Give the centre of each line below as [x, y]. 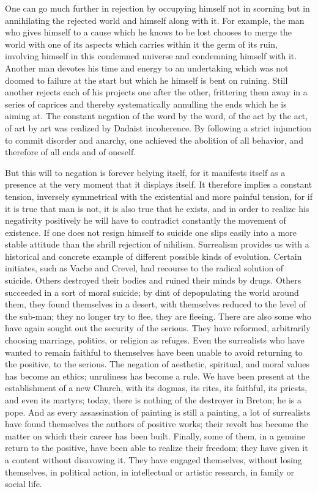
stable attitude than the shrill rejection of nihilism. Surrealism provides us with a [157, 244]
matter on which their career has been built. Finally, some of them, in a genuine [155, 435]
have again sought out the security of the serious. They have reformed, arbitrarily [158, 328]
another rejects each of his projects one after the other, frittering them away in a [156, 92]
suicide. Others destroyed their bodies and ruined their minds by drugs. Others [153, 280]
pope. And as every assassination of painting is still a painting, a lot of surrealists [158, 412]
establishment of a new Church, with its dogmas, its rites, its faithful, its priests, [156, 388]
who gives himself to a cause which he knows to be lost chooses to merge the [149, 32]
